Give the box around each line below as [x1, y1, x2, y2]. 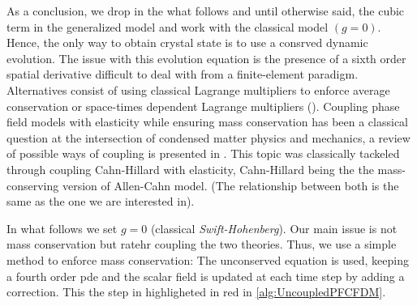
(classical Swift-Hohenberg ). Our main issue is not [150, 219, 398, 236]
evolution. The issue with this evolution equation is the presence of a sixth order [6, 49, 406, 66]
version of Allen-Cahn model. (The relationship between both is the [62, 176, 399, 193]
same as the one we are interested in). [6, 193, 195, 210]
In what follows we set [6, 219, 118, 236]
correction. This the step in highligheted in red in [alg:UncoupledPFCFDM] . [6, 283, 386, 300]
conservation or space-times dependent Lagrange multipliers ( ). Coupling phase [6, 97, 400, 114]
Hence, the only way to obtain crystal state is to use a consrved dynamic [6, 34, 368, 51]
